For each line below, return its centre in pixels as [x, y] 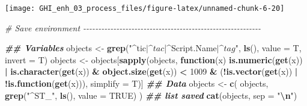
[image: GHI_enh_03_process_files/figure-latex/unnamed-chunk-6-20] [145, 8]
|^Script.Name [190, 48]
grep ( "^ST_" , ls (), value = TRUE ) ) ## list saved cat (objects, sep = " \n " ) [151, 95]
